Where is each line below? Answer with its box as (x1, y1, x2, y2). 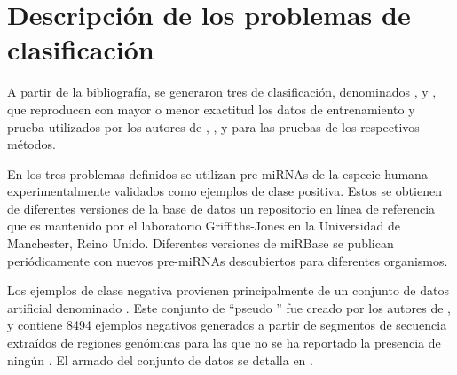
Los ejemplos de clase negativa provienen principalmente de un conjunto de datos (7, 281, 449, 300)
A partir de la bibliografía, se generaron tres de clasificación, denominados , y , (7, 82, 437, 101)
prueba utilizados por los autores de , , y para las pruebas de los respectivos (7, 117, 420, 136)
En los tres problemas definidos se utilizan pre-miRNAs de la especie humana (7, 164, 428, 183)
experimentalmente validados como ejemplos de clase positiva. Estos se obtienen (7, 182, 442, 200)
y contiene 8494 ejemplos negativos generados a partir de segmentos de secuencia (7, 316, 447, 334)
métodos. (7, 135, 56, 153)
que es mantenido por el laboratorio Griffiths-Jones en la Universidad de (7, 216, 400, 235)
